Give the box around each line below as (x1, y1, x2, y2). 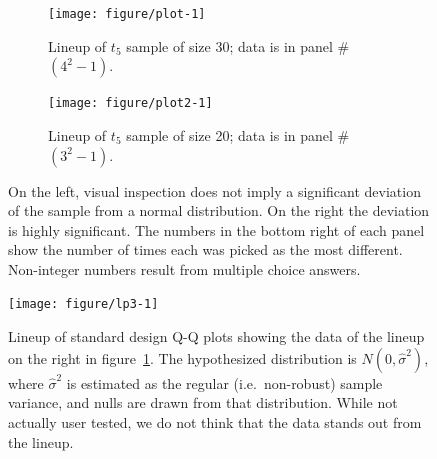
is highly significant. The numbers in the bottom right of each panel (8, 219, 425, 240)
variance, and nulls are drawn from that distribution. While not (8, 392, 398, 413)
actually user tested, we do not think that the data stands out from (8, 411, 422, 432)
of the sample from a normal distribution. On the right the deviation (8, 200, 430, 221)
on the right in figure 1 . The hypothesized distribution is (8, 347, 357, 368)
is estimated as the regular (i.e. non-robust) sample (66, 372, 383, 393)
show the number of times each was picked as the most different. (8, 239, 403, 260)
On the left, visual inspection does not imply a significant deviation (8, 180, 421, 201)
